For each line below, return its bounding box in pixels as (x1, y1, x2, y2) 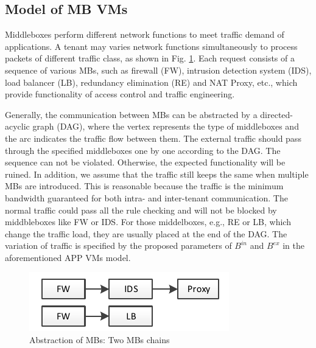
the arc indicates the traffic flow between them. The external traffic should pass (5, 131, 301, 144)
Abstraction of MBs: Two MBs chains (29, 333, 170, 346)
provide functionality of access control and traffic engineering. (5, 88, 235, 100)
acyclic (5, 120, 30, 133)
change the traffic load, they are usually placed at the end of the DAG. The (5, 227, 287, 240)
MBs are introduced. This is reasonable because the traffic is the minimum (5, 179, 284, 192)
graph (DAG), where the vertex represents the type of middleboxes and (32, 120, 299, 133)
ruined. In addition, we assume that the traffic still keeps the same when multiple (5, 167, 309, 180)
